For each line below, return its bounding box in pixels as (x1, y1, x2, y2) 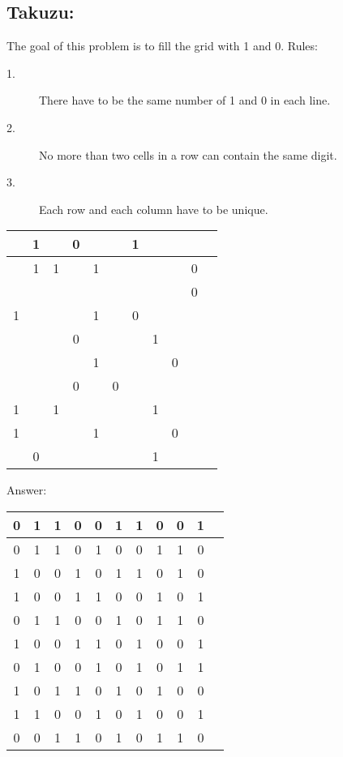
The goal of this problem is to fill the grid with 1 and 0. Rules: (6, 37, 318, 54)
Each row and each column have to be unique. (39, 200, 268, 217)
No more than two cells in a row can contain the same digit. (39, 146, 337, 163)
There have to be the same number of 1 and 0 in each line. (39, 92, 331, 109)
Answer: (6, 481, 47, 498)
